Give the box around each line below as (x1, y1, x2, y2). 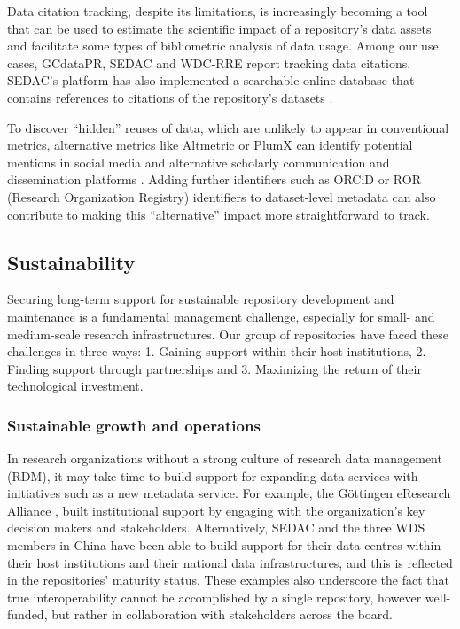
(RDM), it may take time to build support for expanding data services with (7, 466, 418, 485)
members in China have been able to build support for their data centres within (7, 536, 441, 555)
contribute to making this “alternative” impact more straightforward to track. (7, 205, 430, 223)
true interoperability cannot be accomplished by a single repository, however (7, 587, 422, 606)
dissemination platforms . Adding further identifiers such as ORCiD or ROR (7, 170, 421, 189)
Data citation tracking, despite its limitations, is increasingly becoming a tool (7, 2, 428, 19)
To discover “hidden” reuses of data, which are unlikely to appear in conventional (7, 118, 449, 136)
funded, (7, 605, 48, 624)
